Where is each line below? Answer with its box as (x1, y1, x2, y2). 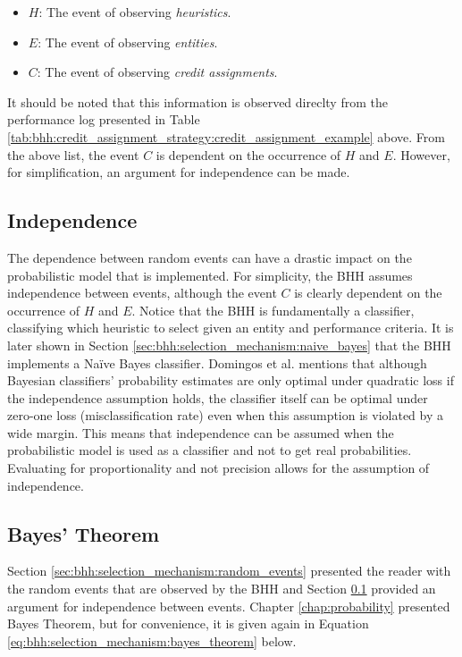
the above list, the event (7, 145, 139, 164)
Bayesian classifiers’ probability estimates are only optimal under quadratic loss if (7, 371, 454, 390)
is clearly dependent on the (294, 283, 442, 302)
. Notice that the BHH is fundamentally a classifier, (131, 300, 415, 319)
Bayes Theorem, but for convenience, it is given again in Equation (7, 614, 369, 633)
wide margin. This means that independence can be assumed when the (7, 423, 394, 442)
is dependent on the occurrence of (155, 145, 341, 164)
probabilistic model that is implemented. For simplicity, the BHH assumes (7, 265, 413, 284)
